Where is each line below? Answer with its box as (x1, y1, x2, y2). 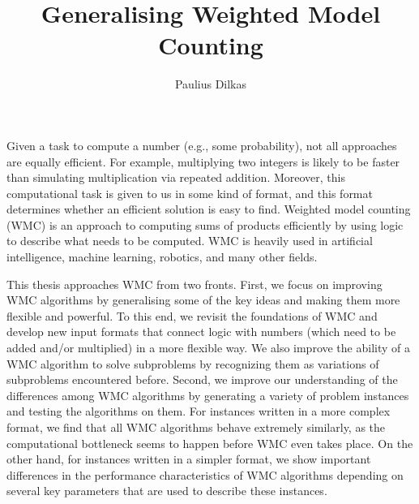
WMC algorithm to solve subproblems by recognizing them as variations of (6, 355, 379, 372)
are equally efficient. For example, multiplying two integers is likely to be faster (6, 153, 400, 170)
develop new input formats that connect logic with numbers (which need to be (6, 323, 396, 340)
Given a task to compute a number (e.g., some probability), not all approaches (6, 136, 397, 153)
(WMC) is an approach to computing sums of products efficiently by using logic (6, 216, 404, 233)
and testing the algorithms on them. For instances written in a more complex (6, 403, 391, 420)
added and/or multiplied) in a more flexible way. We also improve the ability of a (6, 339, 410, 356)
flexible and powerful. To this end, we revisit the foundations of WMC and (6, 307, 378, 324)
